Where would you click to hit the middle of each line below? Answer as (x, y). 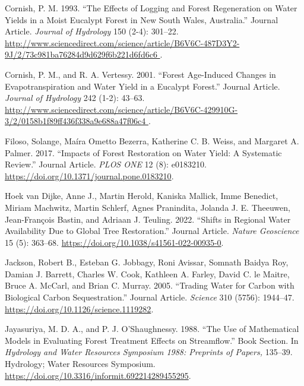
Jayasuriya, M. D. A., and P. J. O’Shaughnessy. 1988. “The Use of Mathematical (152, 329)
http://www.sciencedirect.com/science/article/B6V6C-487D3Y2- (122, 42)
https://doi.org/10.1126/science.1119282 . (79, 309)
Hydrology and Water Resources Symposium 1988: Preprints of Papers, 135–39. (149, 352)
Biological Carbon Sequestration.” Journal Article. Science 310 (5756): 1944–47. (150, 297)
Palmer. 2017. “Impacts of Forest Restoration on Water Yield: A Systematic (143, 152)
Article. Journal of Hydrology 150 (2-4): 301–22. (92, 31)
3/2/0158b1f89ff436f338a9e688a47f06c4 (75, 121)
